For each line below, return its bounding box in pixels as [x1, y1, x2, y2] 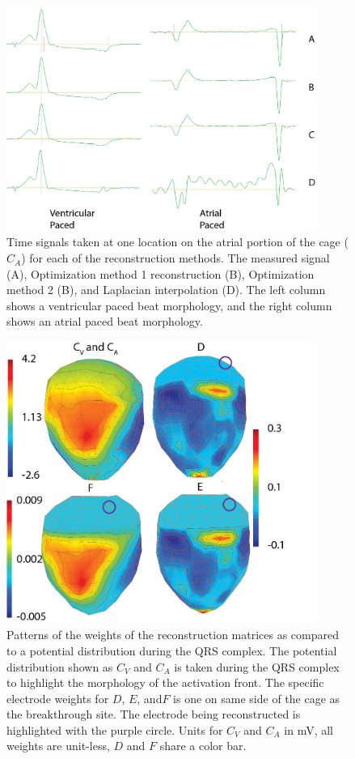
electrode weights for [6, 689, 109, 706]
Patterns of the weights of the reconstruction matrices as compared [6, 626, 340, 643]
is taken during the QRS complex [174, 658, 340, 675]
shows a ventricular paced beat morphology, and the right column [6, 296, 332, 313]
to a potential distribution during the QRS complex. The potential [6, 642, 337, 659]
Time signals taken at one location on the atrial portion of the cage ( [6, 233, 349, 250]
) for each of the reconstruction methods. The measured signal [21, 249, 330, 267]
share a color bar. [159, 737, 247, 754]
